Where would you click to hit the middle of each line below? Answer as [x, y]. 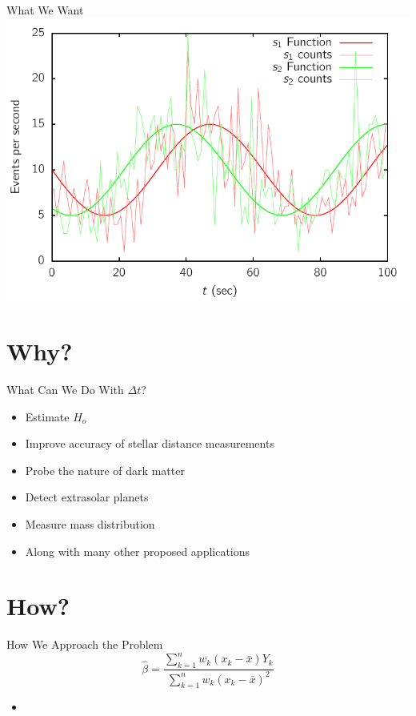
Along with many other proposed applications [138, 551]
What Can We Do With [65, 390]
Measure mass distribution [90, 524]
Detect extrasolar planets [87, 497]
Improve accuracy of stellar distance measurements [150, 443]
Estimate [47, 416]
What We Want [45, 10]
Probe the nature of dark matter [105, 470]
